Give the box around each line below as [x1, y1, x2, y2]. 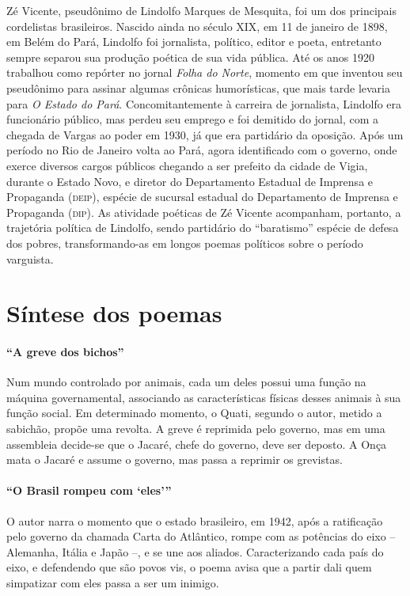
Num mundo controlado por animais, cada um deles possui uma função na [6, 374, 366, 390]
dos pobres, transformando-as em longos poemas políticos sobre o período [6, 234, 363, 251]
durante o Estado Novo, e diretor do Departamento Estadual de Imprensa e [6, 173, 374, 189]
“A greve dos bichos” [6, 344, 124, 360]
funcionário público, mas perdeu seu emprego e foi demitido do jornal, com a [6, 111, 379, 127]
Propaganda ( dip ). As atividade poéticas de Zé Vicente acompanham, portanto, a [6, 203, 401, 220]
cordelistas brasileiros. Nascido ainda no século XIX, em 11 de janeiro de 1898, [6, 17, 388, 34]
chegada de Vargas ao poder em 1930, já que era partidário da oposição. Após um [6, 126, 404, 142]
